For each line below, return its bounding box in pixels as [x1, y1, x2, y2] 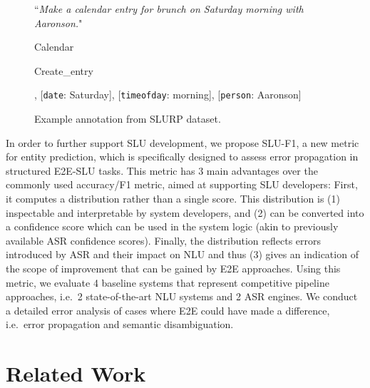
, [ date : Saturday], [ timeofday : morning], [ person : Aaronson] [34, 87, 302, 102]
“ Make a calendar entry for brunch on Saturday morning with [34, 1, 304, 16]
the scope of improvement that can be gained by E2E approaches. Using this [6, 260, 341, 275]
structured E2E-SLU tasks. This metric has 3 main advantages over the [6, 163, 318, 178]
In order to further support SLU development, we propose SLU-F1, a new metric [6, 135, 359, 150]
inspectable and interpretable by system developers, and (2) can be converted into [6, 205, 364, 220]
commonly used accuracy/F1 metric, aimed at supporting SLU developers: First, [6, 177, 358, 192]
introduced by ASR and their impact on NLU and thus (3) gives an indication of [6, 247, 359, 262]
